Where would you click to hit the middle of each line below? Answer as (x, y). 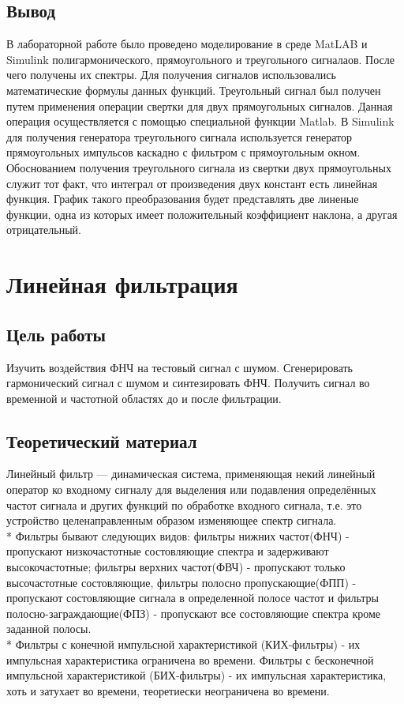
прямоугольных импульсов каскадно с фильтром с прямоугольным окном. (183, 152)
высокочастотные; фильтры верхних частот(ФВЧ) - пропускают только (176, 567)
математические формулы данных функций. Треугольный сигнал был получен (194, 90)
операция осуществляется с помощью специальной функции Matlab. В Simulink (200, 121)
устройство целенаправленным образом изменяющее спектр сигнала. (172, 520)
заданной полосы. (49, 629)
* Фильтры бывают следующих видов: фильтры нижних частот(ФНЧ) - (178, 535)
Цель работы (56, 334)
